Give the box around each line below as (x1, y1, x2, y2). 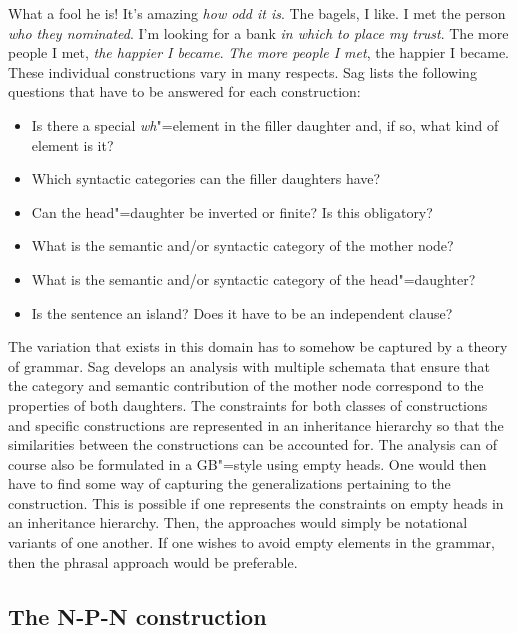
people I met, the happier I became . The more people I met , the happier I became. (8, 42, 510, 63)
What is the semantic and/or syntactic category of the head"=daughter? (31, 268, 476, 289)
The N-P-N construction (8, 600, 267, 631)
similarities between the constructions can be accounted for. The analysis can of (8, 434, 497, 455)
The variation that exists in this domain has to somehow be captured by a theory (8, 336, 508, 357)
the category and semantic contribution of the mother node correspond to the (8, 375, 484, 396)
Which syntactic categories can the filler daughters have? (31, 168, 381, 189)
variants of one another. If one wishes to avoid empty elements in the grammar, (8, 532, 495, 553)
